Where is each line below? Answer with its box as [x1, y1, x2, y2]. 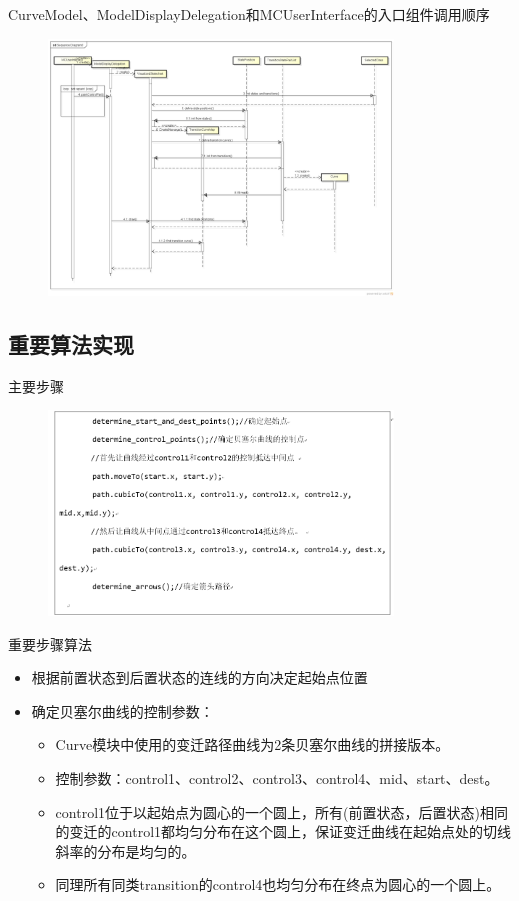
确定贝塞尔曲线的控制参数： [31, 700, 214, 721]
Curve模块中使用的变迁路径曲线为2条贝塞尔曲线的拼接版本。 [55, 734, 450, 755]
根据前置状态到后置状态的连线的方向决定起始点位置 [31, 667, 368, 688]
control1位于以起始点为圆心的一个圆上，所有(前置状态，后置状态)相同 [55, 801, 508, 822]
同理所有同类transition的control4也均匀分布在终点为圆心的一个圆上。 [55, 874, 501, 895]
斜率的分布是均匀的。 [55, 840, 196, 861]
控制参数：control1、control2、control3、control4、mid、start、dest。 [55, 768, 499, 789]
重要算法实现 [8, 328, 134, 359]
